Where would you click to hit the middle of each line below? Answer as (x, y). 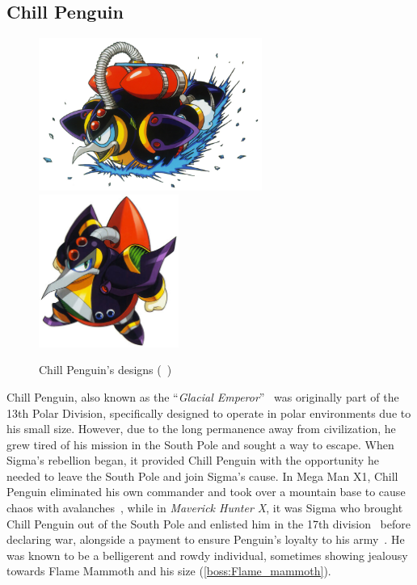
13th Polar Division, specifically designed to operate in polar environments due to (209, 412)
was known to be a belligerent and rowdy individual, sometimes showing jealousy (207, 555)
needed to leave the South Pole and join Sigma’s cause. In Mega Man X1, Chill (202, 476)
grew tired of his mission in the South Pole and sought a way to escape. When (200, 444)
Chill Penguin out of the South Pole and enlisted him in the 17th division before (208, 523)
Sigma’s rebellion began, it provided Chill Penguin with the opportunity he (193, 460)
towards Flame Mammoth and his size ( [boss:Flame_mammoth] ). (169, 571)
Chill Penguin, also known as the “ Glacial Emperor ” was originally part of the (203, 396)
